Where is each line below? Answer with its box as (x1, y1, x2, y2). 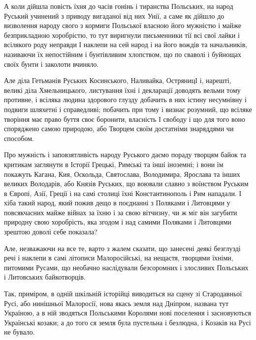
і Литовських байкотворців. (4, 272, 86, 282)
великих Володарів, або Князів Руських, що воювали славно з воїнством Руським (4, 178, 249, 189)
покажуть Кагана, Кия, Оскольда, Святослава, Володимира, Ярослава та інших (4, 169, 240, 179)
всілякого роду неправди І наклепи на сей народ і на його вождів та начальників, (4, 39, 248, 50)
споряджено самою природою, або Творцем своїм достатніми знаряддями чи (4, 123, 234, 134)
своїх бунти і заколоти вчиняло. (4, 58, 99, 69)
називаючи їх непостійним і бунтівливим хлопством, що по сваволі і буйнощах (4, 49, 241, 59)
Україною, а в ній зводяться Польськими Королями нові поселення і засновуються (4, 308, 251, 318)
